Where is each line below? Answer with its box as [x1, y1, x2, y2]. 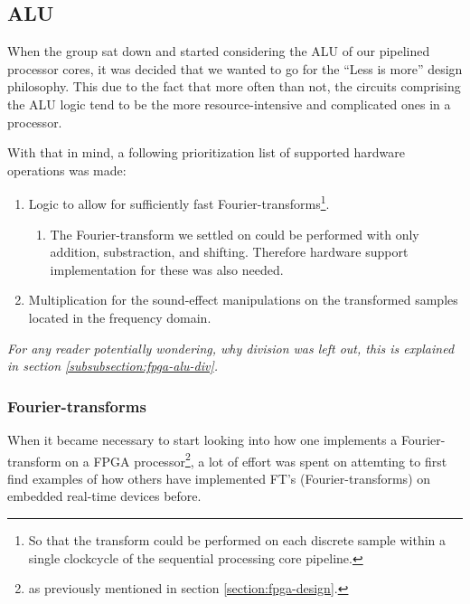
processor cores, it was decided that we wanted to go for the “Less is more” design [7, 59, 463, 78]
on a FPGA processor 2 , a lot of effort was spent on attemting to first [65, 448, 447, 470]
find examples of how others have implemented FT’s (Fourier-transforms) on [7, 468, 431, 487]
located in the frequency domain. [28, 307, 211, 326]
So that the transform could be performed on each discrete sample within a [28, 531, 446, 550]
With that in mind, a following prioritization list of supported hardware [7, 143, 405, 162]
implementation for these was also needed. [50, 260, 284, 278]
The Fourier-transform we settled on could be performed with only [50, 224, 419, 243]
